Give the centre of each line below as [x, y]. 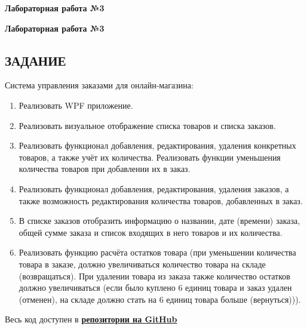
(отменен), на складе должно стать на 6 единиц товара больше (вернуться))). [160, 299]
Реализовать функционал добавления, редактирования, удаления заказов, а [154, 188]
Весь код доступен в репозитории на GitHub [91, 319]
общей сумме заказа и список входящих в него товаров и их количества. [151, 232]
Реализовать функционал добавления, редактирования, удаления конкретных [157, 145]
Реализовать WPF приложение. [76, 105]
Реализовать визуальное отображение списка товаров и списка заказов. [147, 125]
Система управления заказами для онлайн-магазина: [99, 85]
